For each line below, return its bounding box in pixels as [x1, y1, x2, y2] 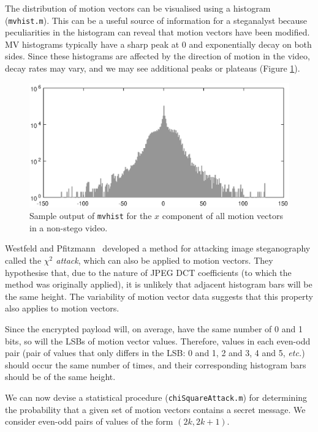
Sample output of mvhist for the [29, 209, 152, 222]
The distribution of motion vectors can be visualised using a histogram [5, 2, 271, 14]
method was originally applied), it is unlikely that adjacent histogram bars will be [5, 278, 312, 291]
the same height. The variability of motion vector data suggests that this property [5, 289, 313, 302]
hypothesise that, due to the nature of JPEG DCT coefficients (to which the [5, 266, 292, 278]
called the [5, 253, 42, 266]
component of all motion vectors [162, 209, 283, 222]
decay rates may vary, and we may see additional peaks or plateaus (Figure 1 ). [5, 62, 300, 75]
